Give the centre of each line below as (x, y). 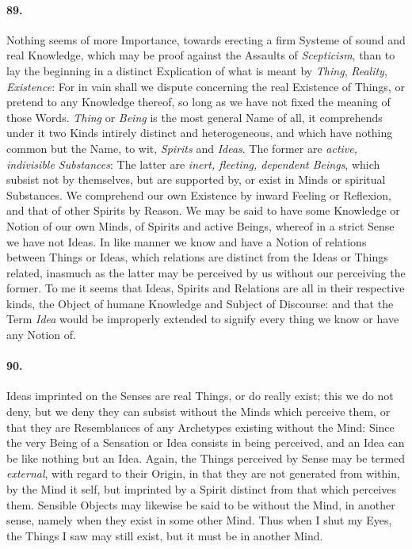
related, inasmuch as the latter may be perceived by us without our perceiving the (206, 272)
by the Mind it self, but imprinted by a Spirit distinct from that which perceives (201, 489)
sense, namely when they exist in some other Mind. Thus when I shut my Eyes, (199, 520)
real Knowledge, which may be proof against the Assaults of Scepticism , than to (201, 55)
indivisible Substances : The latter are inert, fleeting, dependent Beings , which (193, 164)
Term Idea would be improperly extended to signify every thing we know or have (203, 319)
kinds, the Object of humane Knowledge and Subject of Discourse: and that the (200, 303)
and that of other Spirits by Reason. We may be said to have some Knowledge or (203, 210)
